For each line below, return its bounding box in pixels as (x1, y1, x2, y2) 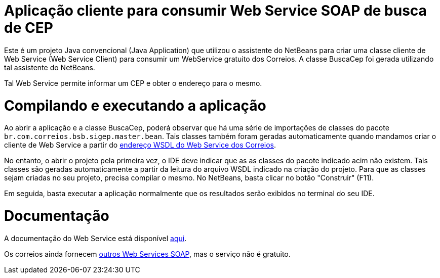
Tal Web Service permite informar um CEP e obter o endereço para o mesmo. (4, 78, 262, 87)
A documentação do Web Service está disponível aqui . (4, 234, 187, 243)
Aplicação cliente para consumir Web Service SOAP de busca (4, 2, 427, 19)
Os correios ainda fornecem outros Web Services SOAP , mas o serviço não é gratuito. (4, 249, 291, 258)
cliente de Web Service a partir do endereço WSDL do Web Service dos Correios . (4, 141, 276, 150)
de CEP (4, 19, 53, 36)
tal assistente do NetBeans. (4, 63, 95, 72)
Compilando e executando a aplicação (4, 97, 266, 114)
